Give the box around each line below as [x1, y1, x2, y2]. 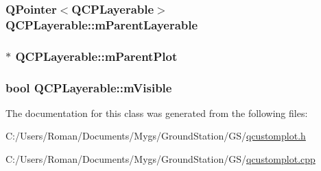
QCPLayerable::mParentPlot [15, 47, 178, 64]
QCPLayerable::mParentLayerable [5, 16, 198, 33]
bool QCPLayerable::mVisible [5, 79, 172, 96]
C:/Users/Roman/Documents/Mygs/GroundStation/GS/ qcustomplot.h [5, 129, 306, 143]
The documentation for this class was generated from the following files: [5, 105, 308, 120]
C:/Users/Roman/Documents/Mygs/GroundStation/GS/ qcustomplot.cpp [5, 152, 316, 166]
